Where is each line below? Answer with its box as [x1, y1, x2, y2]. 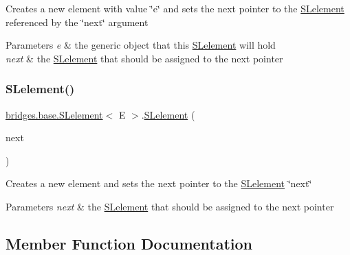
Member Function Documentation [6, 232, 253, 254]
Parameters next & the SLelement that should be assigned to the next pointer [6, 199, 334, 213]
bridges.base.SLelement [6, 107, 103, 121]
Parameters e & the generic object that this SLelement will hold [6, 38, 276, 52]
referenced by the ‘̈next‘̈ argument [6, 14, 149, 29]
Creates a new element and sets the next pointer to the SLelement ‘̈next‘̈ [6, 176, 312, 191]
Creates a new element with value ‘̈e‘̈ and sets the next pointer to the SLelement [6, 1, 344, 15]
